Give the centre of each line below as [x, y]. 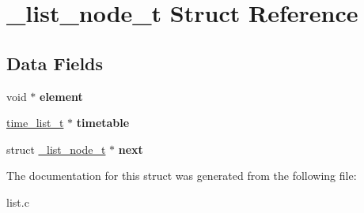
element [61, 96]
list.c [18, 202]
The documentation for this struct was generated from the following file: [182, 176]
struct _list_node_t [56, 149]
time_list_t [35, 123]
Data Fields [55, 63]
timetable [103, 123]
